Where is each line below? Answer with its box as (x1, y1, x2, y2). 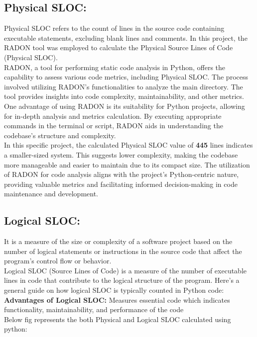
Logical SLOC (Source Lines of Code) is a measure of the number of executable (4, 265, 247, 275)
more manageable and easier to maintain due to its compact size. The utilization (4, 159, 250, 169)
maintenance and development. (4, 188, 98, 199)
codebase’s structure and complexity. (4, 130, 116, 140)
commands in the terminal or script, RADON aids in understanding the (4, 120, 223, 131)
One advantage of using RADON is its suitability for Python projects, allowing (4, 100, 245, 111)
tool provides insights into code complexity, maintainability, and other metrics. (4, 91, 244, 101)
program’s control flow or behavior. (4, 255, 112, 266)
